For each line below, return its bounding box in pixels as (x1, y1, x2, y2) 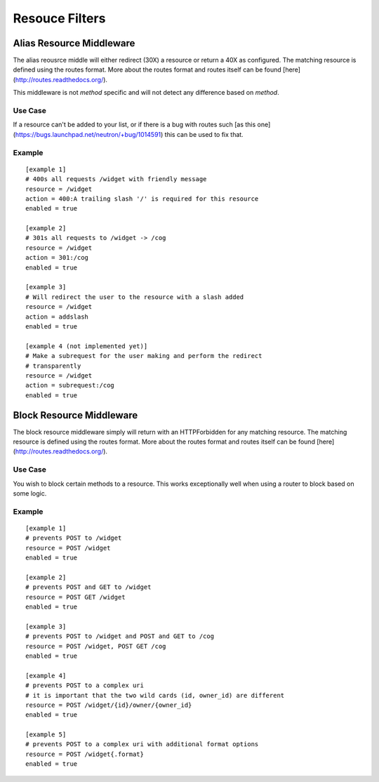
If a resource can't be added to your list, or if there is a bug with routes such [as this (13, 120, 256, 129)
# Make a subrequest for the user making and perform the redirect (25, 352, 262, 360)
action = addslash (25, 312, 89, 321)
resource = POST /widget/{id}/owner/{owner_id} (25, 701, 192, 709)
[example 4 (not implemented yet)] (25, 342, 148, 350)
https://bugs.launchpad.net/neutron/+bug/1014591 (15, 130, 161, 138)
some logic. (13, 489, 47, 498)
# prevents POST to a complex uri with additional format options (25, 741, 259, 748)
